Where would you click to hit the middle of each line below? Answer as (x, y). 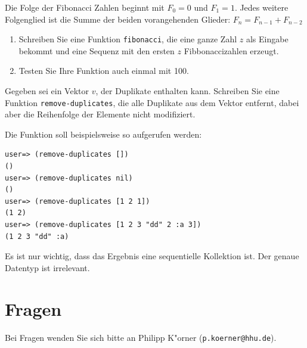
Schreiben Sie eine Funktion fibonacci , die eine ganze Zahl (128, 39)
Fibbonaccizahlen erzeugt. (231, 50)
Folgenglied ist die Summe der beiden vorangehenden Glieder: (118, 19)
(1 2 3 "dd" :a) (37, 236)
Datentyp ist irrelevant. (47, 267)
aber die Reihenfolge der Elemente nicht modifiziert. (100, 114)
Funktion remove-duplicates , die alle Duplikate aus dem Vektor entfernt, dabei (152, 102)
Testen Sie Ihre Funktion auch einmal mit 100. (104, 71)
